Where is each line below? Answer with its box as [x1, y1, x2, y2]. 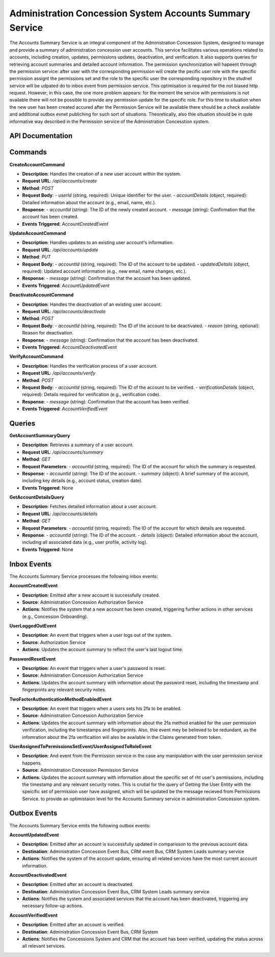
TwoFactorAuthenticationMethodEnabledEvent [9, 696, 112, 702]
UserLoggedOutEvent [9, 623, 57, 629]
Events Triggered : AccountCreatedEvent [22, 221, 108, 227]
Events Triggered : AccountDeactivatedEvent [22, 344, 117, 350]
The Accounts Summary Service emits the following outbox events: [9, 822, 151, 828]
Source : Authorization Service [22, 639, 86, 645]
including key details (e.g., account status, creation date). [22, 477, 143, 484]
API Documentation [9, 132, 73, 140]
